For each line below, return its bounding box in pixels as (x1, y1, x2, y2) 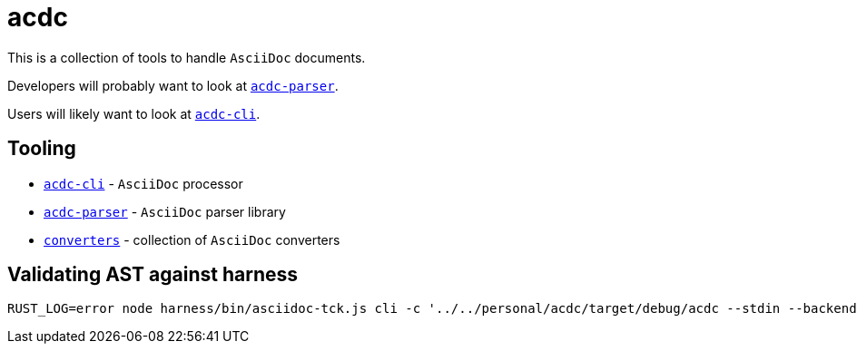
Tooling (7, 137, 76, 161)
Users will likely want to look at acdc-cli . (7, 105, 261, 122)
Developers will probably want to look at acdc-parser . (7, 77, 339, 93)
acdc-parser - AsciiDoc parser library (44, 203, 286, 219)
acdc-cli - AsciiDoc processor (44, 175, 243, 191)
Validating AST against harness (7, 263, 299, 287)
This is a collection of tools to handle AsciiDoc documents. (7, 49, 366, 65)
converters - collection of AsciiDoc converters (44, 231, 340, 248)
